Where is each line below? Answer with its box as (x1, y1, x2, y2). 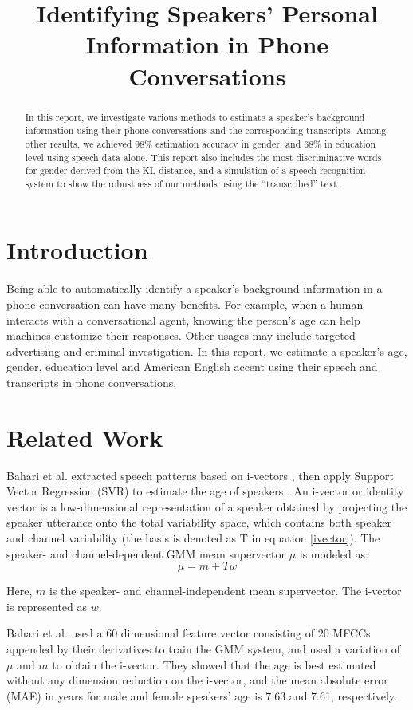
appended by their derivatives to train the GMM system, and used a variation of (6, 641, 401, 657)
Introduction (6, 234, 148, 266)
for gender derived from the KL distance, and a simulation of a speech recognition (25, 164, 366, 177)
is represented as (6, 598, 88, 614)
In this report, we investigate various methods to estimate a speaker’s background (25, 110, 365, 124)
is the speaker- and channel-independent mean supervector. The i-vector (49, 582, 402, 599)
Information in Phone (85, 28, 329, 61)
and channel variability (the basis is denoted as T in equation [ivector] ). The (6, 530, 380, 546)
